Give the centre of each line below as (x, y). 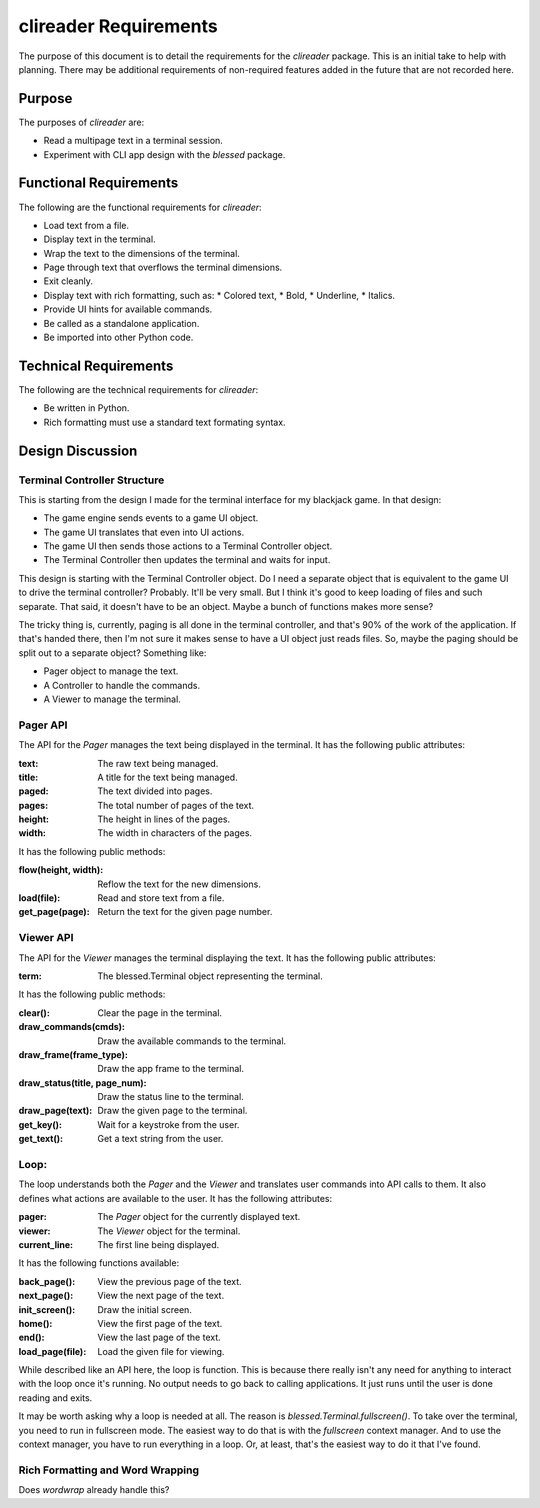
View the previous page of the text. (169, 1281)
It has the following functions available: (99, 1263)
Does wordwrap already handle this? (94, 1490)
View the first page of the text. (160, 1323)
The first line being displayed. (158, 1244)
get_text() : (41, 1139)
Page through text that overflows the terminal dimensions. (163, 267)
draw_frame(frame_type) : (73, 1054)
